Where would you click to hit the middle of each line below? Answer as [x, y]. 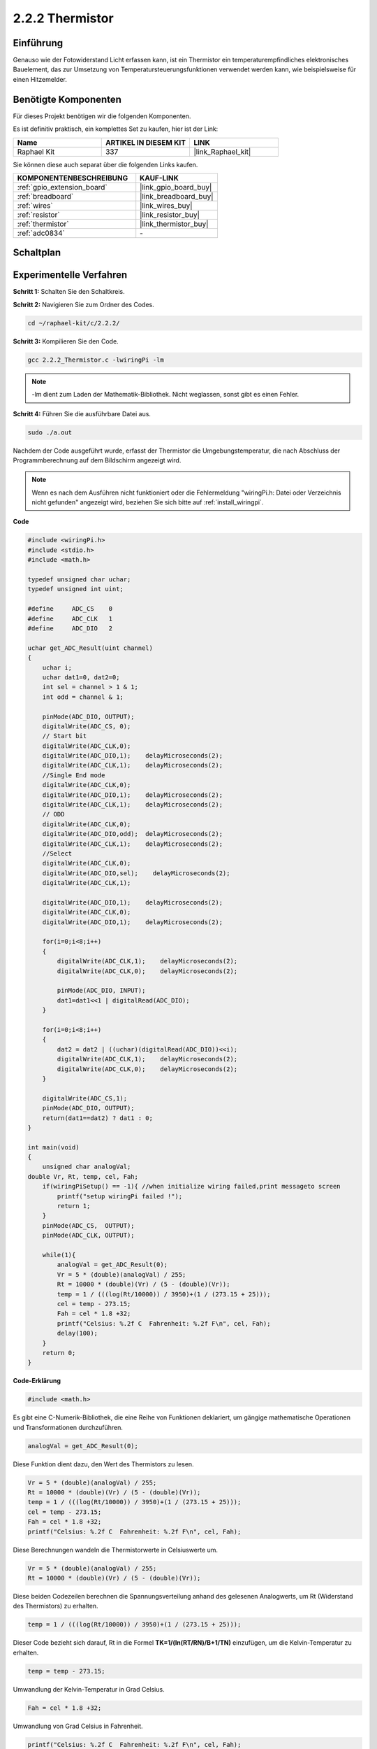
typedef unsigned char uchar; [79, 580]
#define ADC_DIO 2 [70, 628]
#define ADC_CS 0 [70, 609]
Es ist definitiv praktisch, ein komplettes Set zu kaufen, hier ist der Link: [116, 129]
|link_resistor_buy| [170, 215]
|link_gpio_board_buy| [176, 187]
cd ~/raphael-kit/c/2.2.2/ [74, 323]
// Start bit [65, 736]
